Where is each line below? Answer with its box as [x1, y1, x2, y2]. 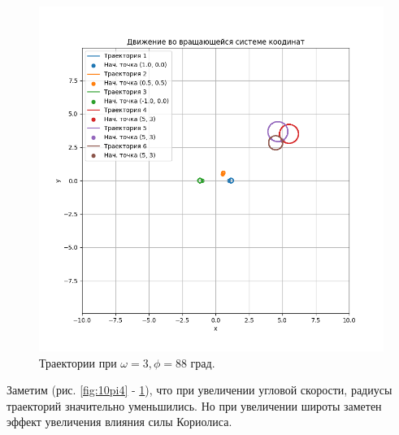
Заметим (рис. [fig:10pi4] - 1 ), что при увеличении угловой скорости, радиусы [7, 381, 392, 398]
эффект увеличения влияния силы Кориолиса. [7, 413, 232, 430]
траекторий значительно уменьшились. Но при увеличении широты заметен [7, 397, 382, 414]
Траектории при [39, 354, 117, 371]
